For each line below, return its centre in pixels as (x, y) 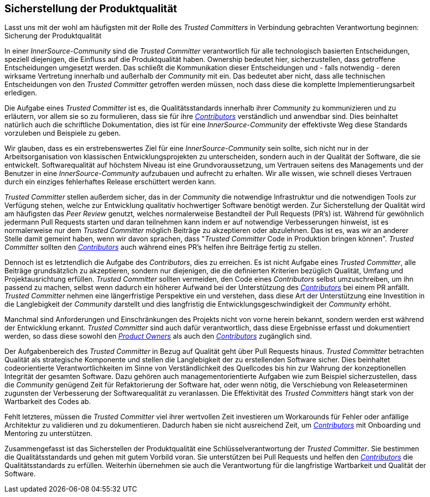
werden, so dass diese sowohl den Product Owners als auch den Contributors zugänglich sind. (158, 336)
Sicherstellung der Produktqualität (91, 9)
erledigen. (21, 93)
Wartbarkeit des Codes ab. (48, 402)
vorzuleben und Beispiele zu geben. (63, 133)
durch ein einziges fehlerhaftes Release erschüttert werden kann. (110, 182)
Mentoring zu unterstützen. (48, 434)
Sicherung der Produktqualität (53, 36)
